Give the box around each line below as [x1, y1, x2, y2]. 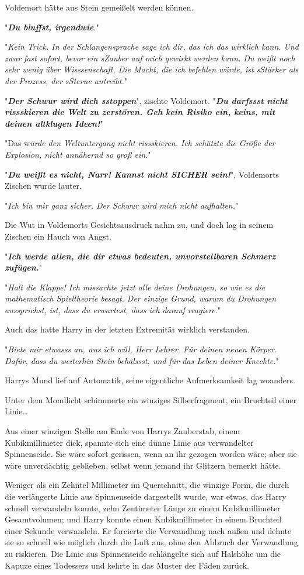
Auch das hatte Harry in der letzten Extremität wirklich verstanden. [5, 323, 250, 335]
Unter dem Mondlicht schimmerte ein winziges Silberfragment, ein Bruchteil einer [5, 393, 296, 406]
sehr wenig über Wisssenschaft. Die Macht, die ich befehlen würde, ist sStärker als [5, 63, 299, 75]
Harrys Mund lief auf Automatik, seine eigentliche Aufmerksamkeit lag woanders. [5, 374, 295, 386]
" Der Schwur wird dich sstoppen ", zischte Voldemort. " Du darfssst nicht [5, 94, 288, 106]
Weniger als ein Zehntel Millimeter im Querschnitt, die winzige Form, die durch [5, 479, 289, 491]
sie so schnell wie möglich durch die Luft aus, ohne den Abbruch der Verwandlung [5, 536, 298, 548]
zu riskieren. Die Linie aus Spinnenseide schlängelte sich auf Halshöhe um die [5, 547, 281, 559]
